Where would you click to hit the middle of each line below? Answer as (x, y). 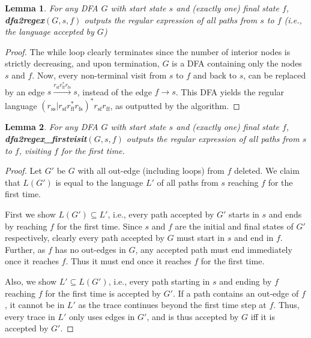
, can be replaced (275, 75)
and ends (285, 214)
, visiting (35, 150)
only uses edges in (102, 316)
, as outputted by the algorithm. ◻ (175, 105)
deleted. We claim (267, 170)
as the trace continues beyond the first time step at (172, 305)
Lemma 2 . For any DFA (52, 127)
